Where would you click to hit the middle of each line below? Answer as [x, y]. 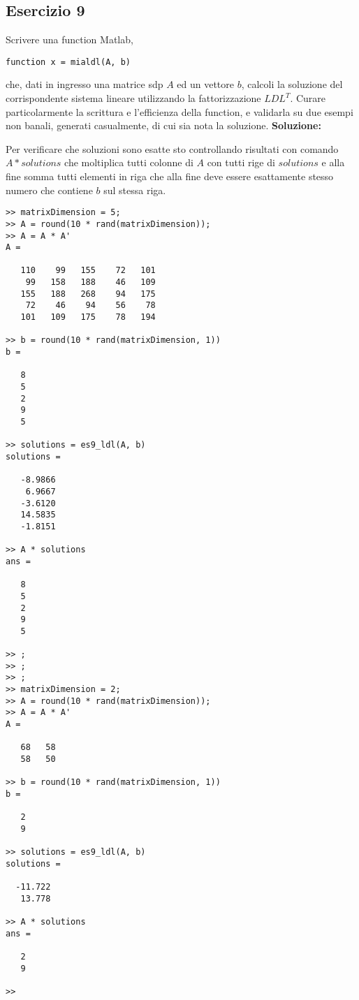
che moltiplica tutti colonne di [129, 162]
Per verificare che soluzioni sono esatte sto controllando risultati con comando [172, 148]
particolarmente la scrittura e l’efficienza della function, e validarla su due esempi [179, 111]
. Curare [308, 98]
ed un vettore [206, 84]
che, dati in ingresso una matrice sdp [85, 84]
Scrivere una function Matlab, [69, 39]
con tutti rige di [241, 162]
